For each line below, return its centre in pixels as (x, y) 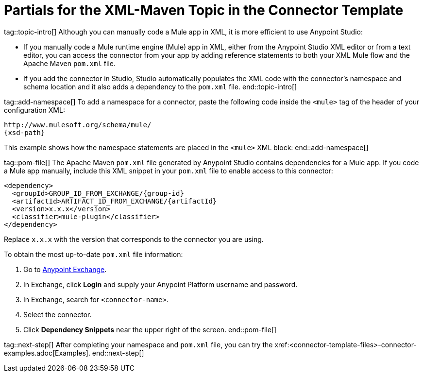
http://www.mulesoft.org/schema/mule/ (78, 125)
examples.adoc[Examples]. (47, 353)
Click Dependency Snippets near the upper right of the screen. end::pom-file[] (150, 329)
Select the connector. (58, 314)
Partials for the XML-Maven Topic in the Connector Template (204, 10)
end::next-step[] (118, 353)
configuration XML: (34, 110)
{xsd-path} (25, 132)
